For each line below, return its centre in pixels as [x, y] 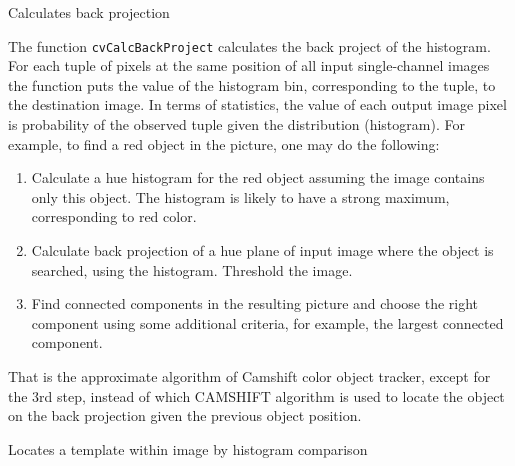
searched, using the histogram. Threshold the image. [192, 269]
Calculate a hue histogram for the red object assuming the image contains [258, 177]
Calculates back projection [89, 12]
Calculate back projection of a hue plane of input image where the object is [262, 250]
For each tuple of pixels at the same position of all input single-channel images [249, 65]
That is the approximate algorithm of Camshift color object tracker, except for [249, 375]
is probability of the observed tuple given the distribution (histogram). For [236, 124]
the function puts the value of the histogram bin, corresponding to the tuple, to [252, 84]
